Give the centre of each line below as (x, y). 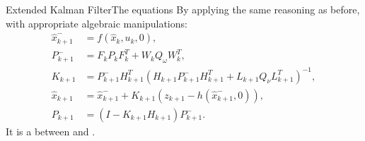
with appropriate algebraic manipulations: (97, 23)
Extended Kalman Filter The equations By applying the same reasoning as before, (183, 9)
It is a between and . (51, 131)
